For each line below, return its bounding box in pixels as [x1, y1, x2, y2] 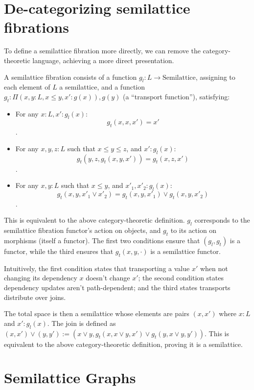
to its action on [170, 225, 217, 235]
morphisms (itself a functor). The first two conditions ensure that [4, 235, 200, 246]
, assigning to [195, 71, 235, 82]
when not [200, 263, 228, 273]
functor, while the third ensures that [4, 246, 114, 256]
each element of [4, 82, 50, 92]
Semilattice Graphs [4, 367, 136, 388]
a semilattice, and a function [59, 82, 145, 92]
